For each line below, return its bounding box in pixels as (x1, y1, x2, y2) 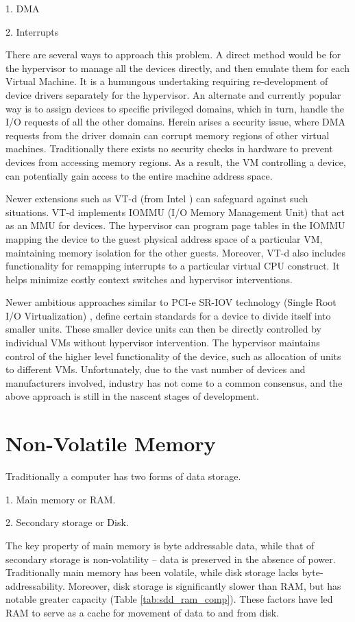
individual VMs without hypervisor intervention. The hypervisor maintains (5, 335, 320, 350)
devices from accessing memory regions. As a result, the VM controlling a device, (5, 154, 346, 169)
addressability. (5, 578, 65, 593)
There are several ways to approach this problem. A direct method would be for (5, 47, 341, 62)
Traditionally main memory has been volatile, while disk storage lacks (5, 565, 299, 579)
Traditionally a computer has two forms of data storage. (5, 469, 241, 483)
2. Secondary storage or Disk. (5, 515, 129, 529)
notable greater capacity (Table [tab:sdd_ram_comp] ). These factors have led (5, 592, 333, 606)
